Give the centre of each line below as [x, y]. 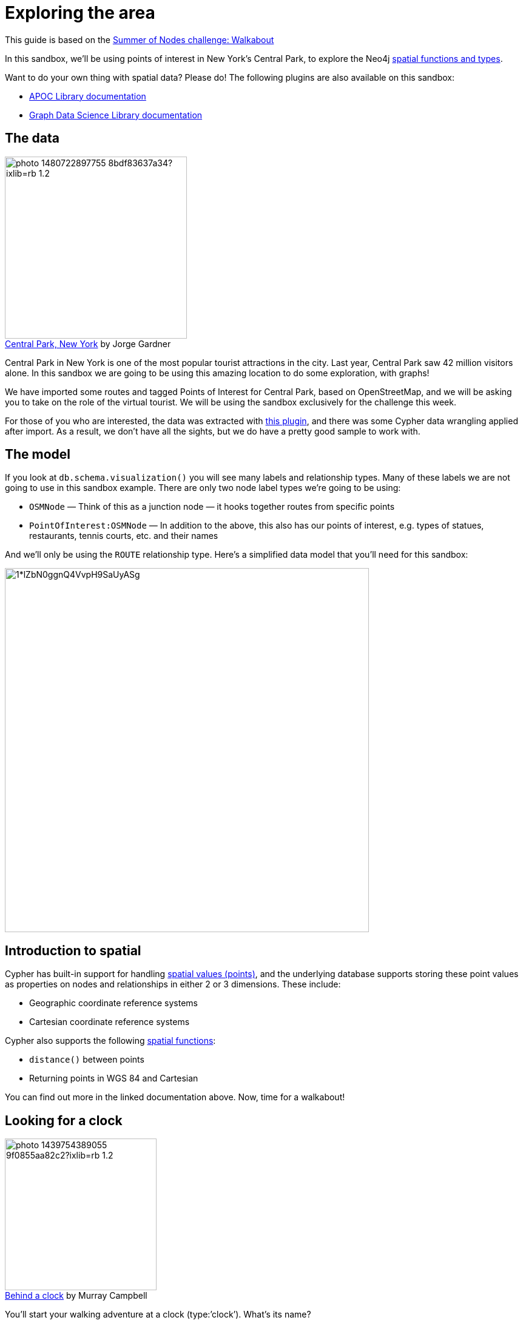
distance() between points [87, 1060]
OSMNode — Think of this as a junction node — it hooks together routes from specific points [212, 507]
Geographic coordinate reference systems [113, 1003]
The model [38, 455]
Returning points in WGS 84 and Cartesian [114, 1078]
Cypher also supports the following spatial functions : [110, 1041]
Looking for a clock [64, 1120]
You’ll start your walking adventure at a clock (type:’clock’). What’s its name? [158, 1315]
